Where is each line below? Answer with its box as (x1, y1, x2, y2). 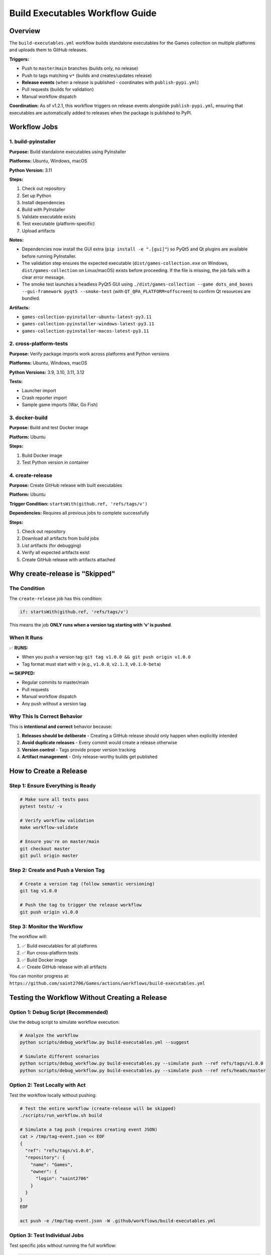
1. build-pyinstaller (9, 138, 56, 145)
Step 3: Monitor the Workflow (9, 923, 83, 930)
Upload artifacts (22, 227, 55, 233)
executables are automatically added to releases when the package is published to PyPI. (9, 109, 192, 115)
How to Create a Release (9, 767, 87, 776)
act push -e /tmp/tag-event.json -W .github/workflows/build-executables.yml (20, 1218, 216, 1223)
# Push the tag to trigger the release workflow (20, 902, 142, 908)
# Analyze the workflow (20, 1032, 79, 1038)
